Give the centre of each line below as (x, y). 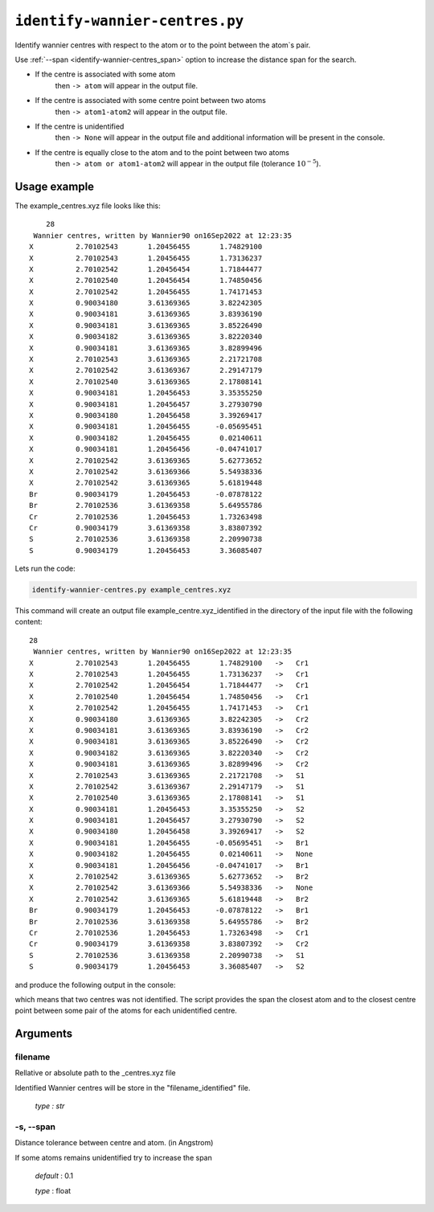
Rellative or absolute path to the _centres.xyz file (95, 1073)
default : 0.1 (54, 1176)
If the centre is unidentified (80, 126)
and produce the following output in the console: (95, 985)
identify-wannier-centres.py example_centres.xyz (131, 590)
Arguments (44, 1034)
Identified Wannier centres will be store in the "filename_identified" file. (133, 1087)
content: (29, 622)
